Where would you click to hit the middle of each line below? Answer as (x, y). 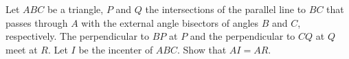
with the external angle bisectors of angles (170, 22)
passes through (37, 22)
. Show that (202, 49)
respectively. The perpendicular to (78, 36)
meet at (22, 49)
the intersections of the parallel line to (226, 9)
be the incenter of (116, 49)
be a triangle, (75, 9)
